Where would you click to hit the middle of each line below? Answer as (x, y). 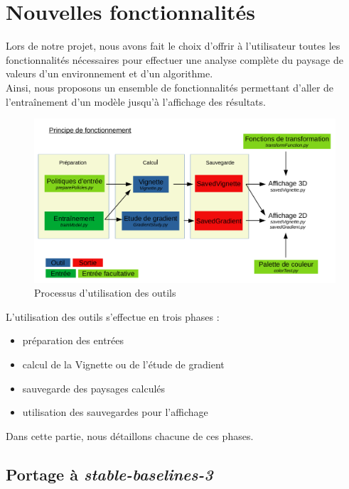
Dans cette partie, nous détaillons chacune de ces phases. (130, 435)
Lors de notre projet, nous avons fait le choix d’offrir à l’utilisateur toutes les (173, 46)
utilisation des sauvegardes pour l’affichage (115, 412)
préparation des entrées (73, 340)
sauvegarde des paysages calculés (94, 388)
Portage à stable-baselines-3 (109, 474)
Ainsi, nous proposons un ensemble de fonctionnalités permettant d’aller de (170, 87)
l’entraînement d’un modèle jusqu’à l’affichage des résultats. (136, 101)
